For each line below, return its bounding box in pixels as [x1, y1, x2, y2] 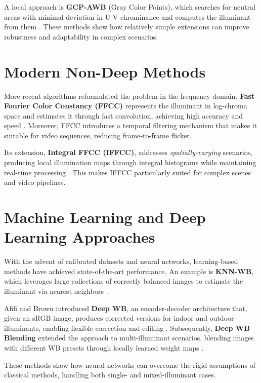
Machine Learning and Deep [4, 207, 206, 227]
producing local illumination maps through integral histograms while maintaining [4, 157, 256, 168]
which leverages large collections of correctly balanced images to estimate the [4, 276, 243, 286]
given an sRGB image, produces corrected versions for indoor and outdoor [4, 313, 234, 323]
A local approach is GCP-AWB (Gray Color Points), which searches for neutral [4, 2, 255, 12]
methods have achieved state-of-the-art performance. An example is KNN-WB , [4, 265, 254, 276]
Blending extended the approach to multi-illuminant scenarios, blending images [4, 332, 254, 343]
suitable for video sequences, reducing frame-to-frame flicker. [4, 130, 192, 140]
